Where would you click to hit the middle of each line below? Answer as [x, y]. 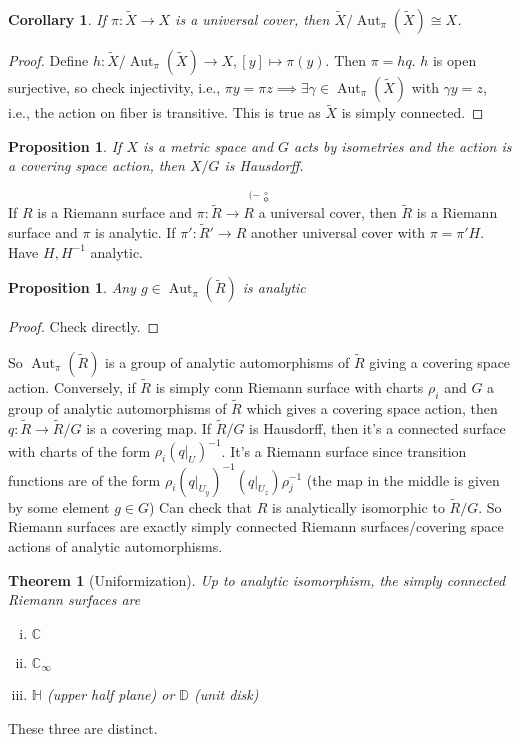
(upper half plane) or [110, 694]
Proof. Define [48, 60]
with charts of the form [79, 450]
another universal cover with [337, 232]
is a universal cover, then [252, 19]
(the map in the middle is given [403, 479]
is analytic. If [135, 232]
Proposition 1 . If [65, 145]
